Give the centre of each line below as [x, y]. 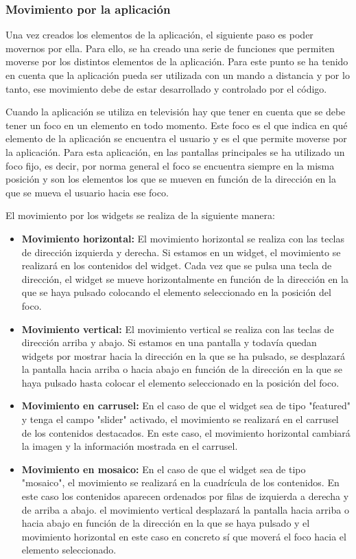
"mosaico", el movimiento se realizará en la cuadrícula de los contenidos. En [180, 482]
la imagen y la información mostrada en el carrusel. [130, 446]
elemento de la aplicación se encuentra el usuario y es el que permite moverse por [176, 138]
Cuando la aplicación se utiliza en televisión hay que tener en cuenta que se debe [176, 112]
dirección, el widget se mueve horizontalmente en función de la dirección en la [185, 278]
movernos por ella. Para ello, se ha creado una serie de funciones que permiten [170, 48]
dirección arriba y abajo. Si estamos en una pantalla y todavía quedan [169, 342]
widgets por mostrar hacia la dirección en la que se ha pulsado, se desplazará [183, 355]
